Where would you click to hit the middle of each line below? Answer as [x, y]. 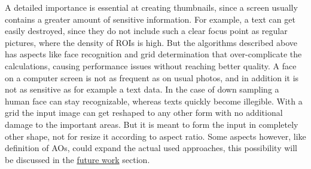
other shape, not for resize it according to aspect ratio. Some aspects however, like [155, 136]
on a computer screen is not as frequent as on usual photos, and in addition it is [152, 77]
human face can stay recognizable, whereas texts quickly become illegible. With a [154, 101]
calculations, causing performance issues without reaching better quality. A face [151, 65]
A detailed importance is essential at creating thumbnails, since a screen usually [151, 7]
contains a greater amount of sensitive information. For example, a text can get [150, 19]
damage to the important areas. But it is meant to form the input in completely [152, 124]
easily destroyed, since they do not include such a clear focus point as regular [146, 31]
